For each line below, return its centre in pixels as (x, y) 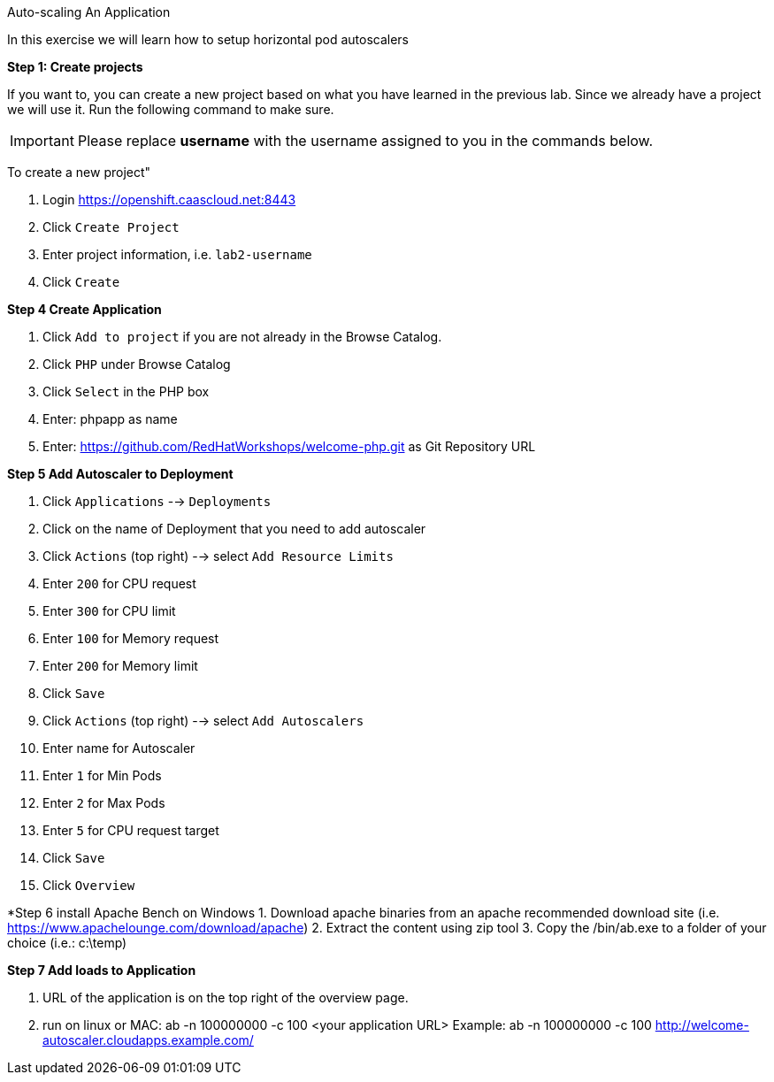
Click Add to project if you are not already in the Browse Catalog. (242, 337)
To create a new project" (79, 172)
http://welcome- (702, 1025)
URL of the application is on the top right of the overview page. (226, 998)
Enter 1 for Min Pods (102, 775)
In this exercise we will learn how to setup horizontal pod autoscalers (208, 39)
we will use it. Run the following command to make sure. (171, 109)
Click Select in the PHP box (126, 391)
